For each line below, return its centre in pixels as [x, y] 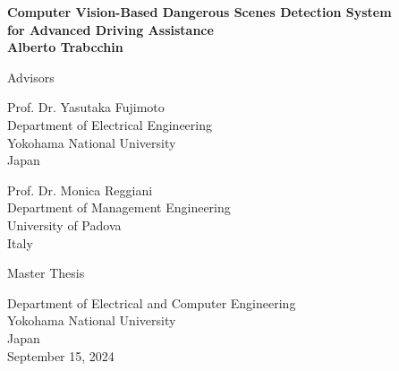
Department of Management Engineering [119, 207]
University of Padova [64, 224]
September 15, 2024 [61, 355]
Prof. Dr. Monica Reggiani [80, 190]
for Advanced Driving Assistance [110, 29]
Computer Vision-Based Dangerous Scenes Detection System [199, 12]
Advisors [31, 77]
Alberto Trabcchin [65, 47]
